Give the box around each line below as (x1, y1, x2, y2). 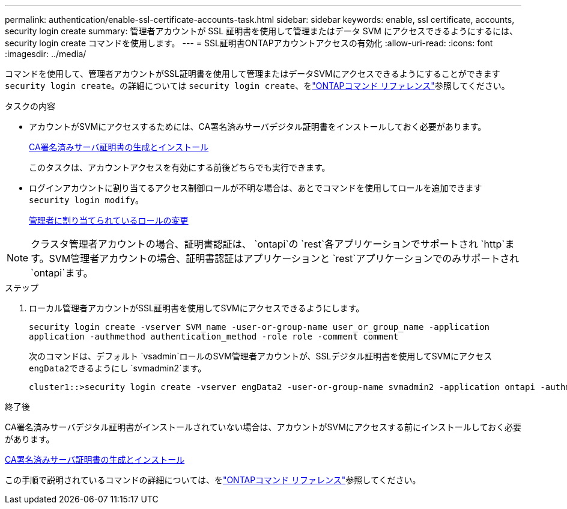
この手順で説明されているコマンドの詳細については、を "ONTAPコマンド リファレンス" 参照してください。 (5, 475, 421, 485)
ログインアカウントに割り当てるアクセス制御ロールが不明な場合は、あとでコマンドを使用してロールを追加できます (29, 183, 482, 193)
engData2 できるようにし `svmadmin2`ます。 (29, 363, 207, 373)
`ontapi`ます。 (31, 267, 93, 279)
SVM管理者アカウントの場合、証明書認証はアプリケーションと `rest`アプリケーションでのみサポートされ (49, 252, 520, 264)
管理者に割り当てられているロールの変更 (29, 215, 189, 225)
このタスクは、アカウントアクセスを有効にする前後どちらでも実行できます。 (29, 162, 330, 172)
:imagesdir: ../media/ (5, 49, 86, 59)
